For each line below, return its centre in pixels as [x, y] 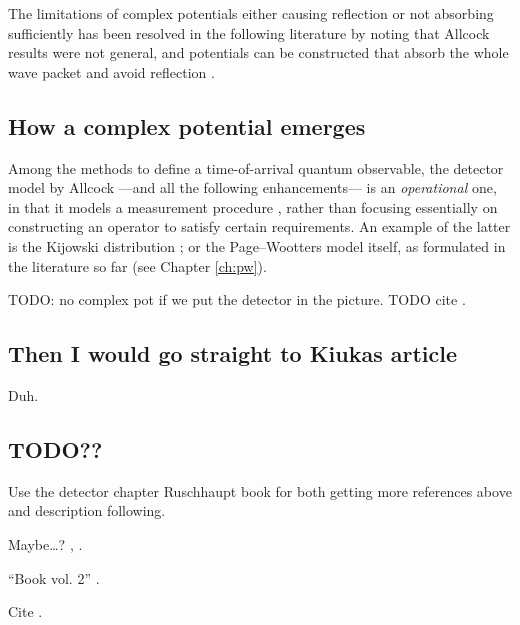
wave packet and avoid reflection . [111, 71]
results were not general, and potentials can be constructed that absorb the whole [258, 52]
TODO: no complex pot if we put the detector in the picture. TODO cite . [237, 299]
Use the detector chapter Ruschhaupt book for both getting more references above [260, 490]
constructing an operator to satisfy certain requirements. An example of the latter [259, 226]
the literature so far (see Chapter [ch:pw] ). [137, 265]
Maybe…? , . [45, 543]
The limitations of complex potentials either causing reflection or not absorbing [251, 13]
